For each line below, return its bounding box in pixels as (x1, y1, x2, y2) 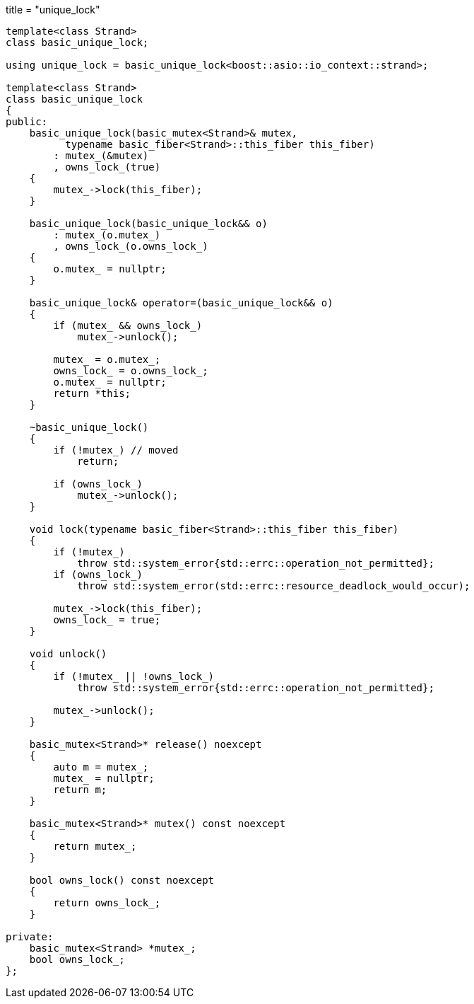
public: (6, 116, 48, 127)
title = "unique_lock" (6, 4, 100, 16)
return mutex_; (53, 841, 137, 852)
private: (6, 931, 54, 942)
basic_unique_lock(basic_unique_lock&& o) (29, 218, 268, 229)
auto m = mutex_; (53, 761, 149, 773)
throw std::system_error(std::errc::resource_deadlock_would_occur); (77, 580, 470, 592)
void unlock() (29, 648, 107, 659)
